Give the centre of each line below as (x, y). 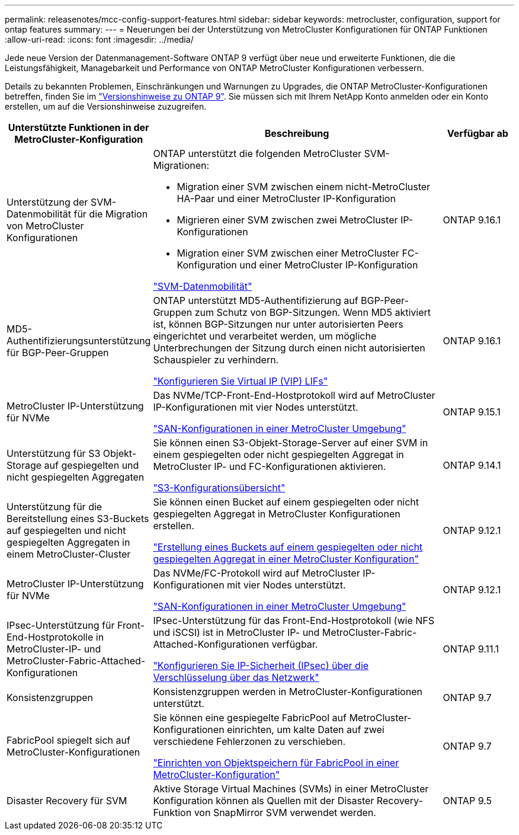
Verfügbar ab (478, 133)
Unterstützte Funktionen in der (79, 127)
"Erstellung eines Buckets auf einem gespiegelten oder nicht (288, 547)
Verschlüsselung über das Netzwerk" (236, 677)
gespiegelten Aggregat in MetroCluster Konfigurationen (277, 514)
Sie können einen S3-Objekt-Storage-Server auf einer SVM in (291, 443)
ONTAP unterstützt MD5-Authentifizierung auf (256, 300)
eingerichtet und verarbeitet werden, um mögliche (265, 336)
